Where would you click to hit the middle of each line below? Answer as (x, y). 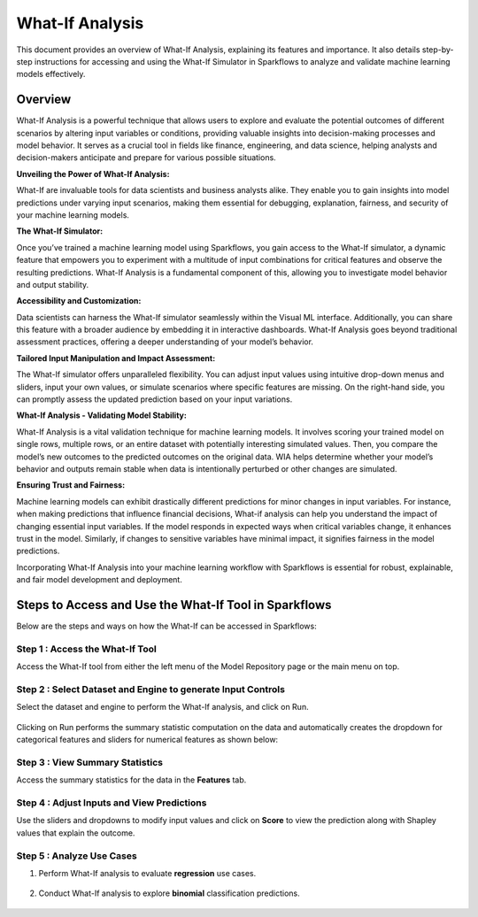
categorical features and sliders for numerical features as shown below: (147, 740)
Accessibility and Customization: (79, 301)
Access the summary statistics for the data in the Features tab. (131, 780)
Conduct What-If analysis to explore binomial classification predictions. (169, 893)
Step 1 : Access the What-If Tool (86, 649)
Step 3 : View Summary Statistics (90, 762)
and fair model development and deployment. (100, 580)
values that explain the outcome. (76, 833)
